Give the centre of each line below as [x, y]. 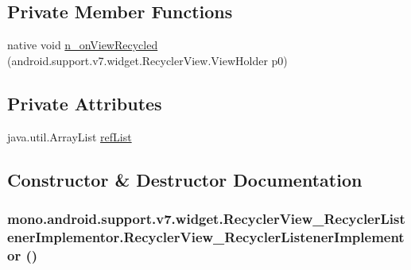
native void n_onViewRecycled [83, 45]
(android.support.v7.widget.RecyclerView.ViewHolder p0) [147, 60]
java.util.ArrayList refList [70, 136]
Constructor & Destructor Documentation [185, 179]
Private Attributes [85, 103]
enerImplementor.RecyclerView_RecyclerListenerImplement [206, 236]
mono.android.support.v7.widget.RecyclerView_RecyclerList [206, 218]
